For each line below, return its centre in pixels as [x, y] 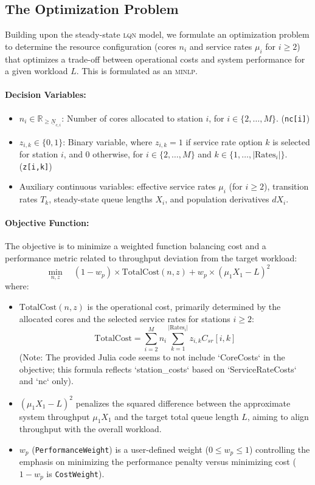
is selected [291, 141]
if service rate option [224, 141]
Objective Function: [47, 223]
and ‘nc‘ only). [46, 381]
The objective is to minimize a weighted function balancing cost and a [136, 246]
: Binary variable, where [108, 141]
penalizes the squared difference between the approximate [183, 403]
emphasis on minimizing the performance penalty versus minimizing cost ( [157, 462]
